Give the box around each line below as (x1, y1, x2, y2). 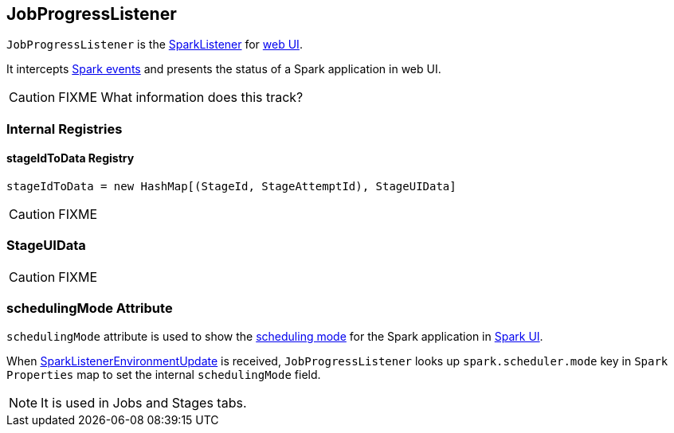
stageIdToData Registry (6, 151, 135, 166)
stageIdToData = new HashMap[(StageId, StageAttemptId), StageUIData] (6, 180, 457, 193)
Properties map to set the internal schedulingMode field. (6, 367, 321, 381)
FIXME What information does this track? (58, 89, 304, 106)
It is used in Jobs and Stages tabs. (41, 394, 247, 411)
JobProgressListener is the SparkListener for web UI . (6, 37, 303, 52)
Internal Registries (6, 120, 123, 137)
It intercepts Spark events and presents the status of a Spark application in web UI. (6, 62, 441, 76)
